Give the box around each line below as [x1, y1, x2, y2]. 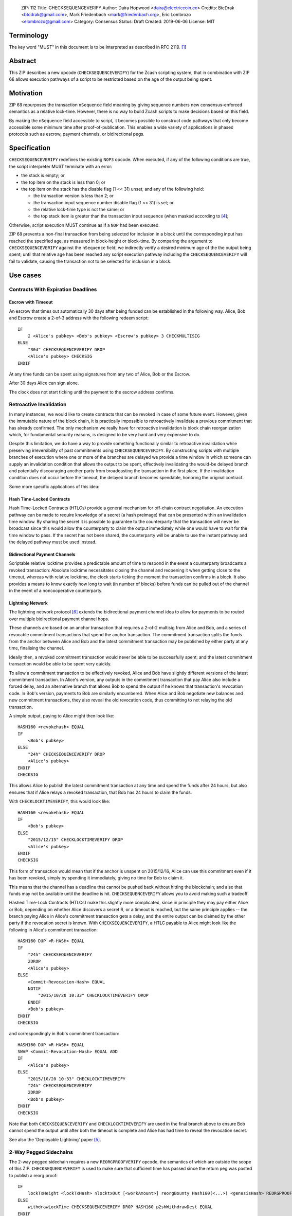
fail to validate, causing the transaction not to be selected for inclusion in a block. [9, 258, 172, 264]
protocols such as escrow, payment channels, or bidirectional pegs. [9, 131, 145, 137]
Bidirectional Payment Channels [9, 552, 75, 557]
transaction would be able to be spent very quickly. [9, 661, 112, 667]
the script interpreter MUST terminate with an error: [9, 163, 113, 169]
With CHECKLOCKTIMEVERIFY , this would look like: [9, 798, 110, 805]
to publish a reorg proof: [9, 1172, 58, 1178]
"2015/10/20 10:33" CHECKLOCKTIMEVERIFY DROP [38, 993, 148, 998]
